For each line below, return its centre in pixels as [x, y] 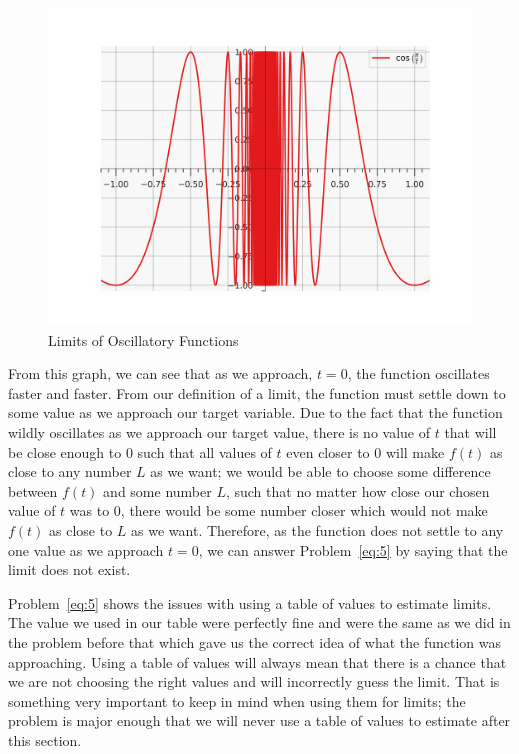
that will [470, 431]
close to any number [70, 471]
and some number [157, 490]
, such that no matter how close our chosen [357, 490]
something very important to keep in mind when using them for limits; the [237, 700]
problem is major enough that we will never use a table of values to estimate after [259, 720]
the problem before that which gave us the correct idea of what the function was [255, 641]
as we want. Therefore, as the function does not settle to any [317, 529]
